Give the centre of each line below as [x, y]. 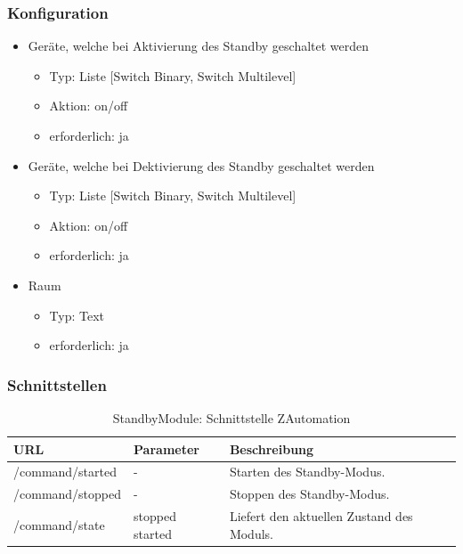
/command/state [59, 524]
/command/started [65, 472]
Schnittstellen [57, 384]
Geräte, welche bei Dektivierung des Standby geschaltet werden [201, 165]
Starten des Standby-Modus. [307, 472]
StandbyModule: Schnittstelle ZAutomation [231, 417]
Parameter [167, 448]
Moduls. [251, 533]
